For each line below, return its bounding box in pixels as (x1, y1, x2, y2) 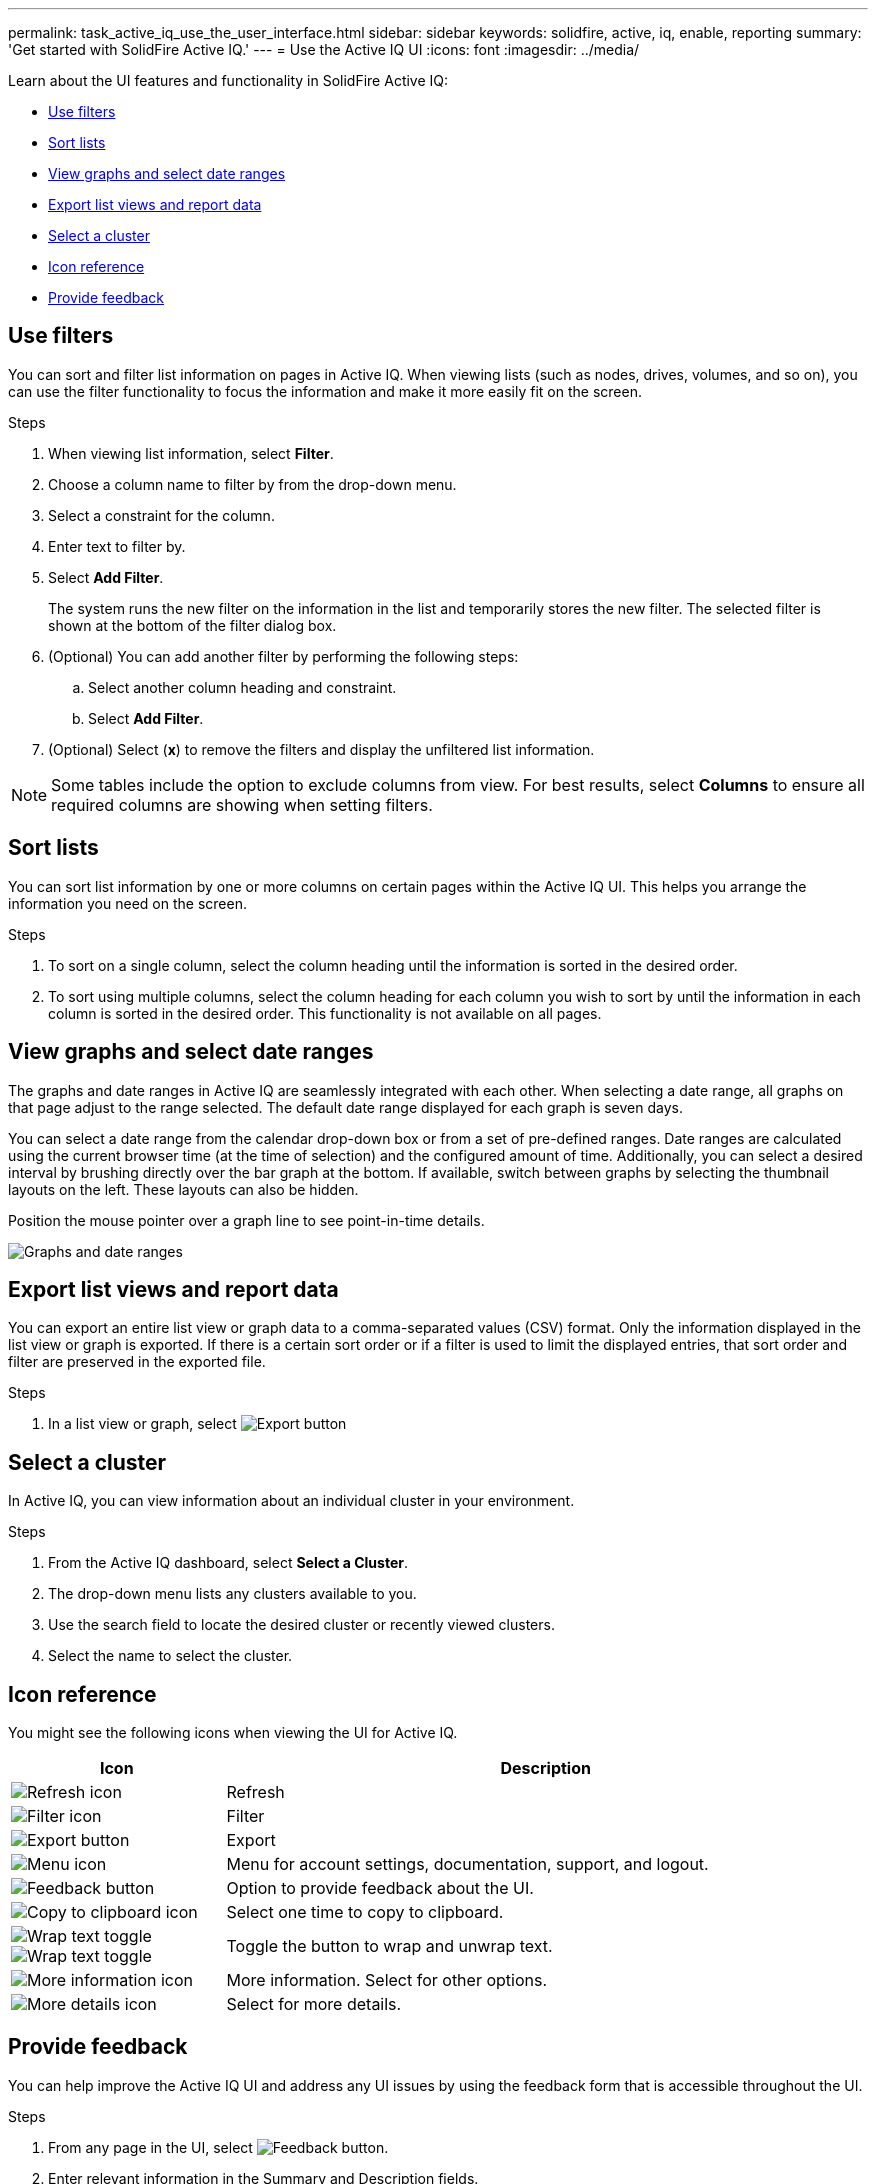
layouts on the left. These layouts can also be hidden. (8, 1180, 359, 1198)
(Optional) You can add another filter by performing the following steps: (48, 647, 519, 665)
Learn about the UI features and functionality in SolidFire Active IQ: (8, 72, 449, 89)
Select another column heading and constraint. (88, 678, 397, 696)
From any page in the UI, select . (48, 2138, 389, 2156)
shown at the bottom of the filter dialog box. (48, 616, 337, 634)
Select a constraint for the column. (48, 506, 275, 524)
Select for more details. (226, 1994, 402, 2015)
